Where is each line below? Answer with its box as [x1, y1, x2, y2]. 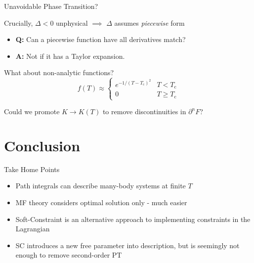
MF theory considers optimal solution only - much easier [15, 197, 187, 207]
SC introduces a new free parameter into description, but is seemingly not [15, 240, 240, 250]
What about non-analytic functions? [4, 67, 114, 78]
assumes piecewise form [114, 17, 185, 28]
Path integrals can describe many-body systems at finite [15, 180, 186, 191]
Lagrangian [15, 223, 50, 234]
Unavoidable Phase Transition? [4, 1, 98, 11]
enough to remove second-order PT [15, 250, 122, 260]
